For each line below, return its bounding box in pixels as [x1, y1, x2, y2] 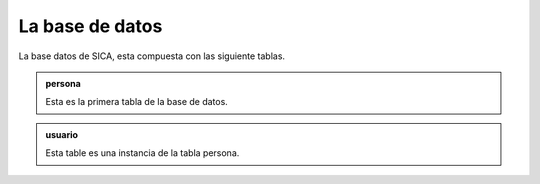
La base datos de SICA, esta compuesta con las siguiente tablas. [18, 50, 285, 62]
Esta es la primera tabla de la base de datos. [45, 96, 229, 108]
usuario [45, 128, 79, 140]
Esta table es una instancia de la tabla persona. [45, 147, 240, 159]
